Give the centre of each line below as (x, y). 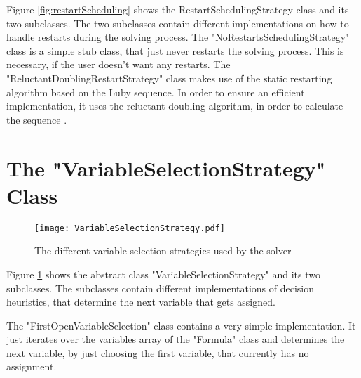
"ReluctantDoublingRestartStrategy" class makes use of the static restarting (169, 78)
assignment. (32, 366)
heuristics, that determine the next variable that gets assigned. (141, 302)
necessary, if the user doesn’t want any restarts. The (118, 64)
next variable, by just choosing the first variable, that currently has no (158, 352)
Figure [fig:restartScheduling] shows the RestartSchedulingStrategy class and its (178, 9)
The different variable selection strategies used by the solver (163, 250)
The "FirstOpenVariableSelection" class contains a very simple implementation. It (181, 325)
